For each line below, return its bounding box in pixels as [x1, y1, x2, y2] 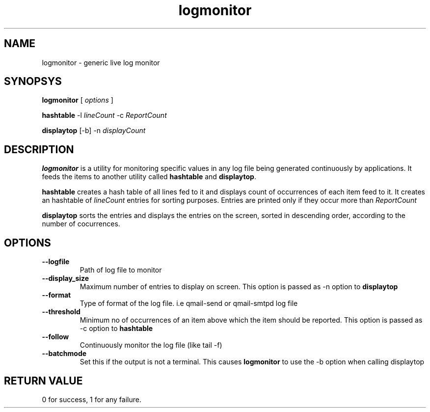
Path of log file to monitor [80, 266, 162, 275]
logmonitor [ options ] [42, 96, 113, 105]
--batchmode [42, 349, 87, 358]
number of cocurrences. [42, 220, 120, 228]
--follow [42, 332, 69, 341]
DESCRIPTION [4, 143, 74, 156]
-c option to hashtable [80, 324, 153, 333]
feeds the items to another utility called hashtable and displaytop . [42, 172, 256, 181]
